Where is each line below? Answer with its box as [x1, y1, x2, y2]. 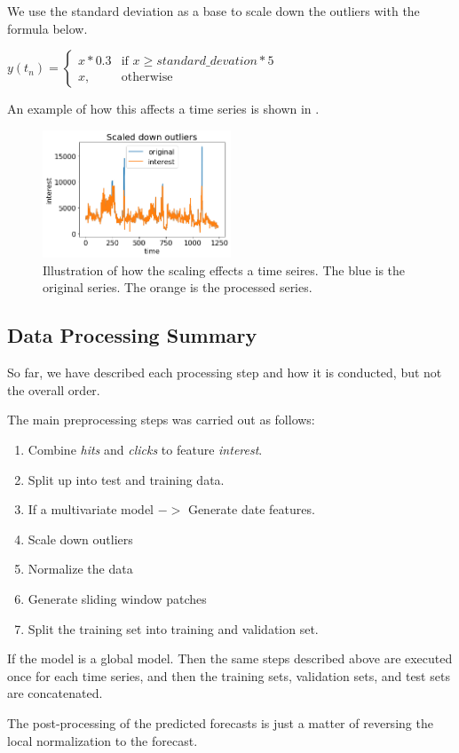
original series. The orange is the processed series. [43, 278, 313, 297]
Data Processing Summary [7, 321, 257, 349]
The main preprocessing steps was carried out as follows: [7, 410, 315, 429]
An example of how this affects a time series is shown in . [7, 99, 320, 118]
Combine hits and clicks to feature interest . [28, 440, 263, 458]
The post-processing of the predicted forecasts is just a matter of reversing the [7, 713, 433, 732]
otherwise [121, 70, 173, 83]
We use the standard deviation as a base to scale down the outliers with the [7, 2, 420, 20]
